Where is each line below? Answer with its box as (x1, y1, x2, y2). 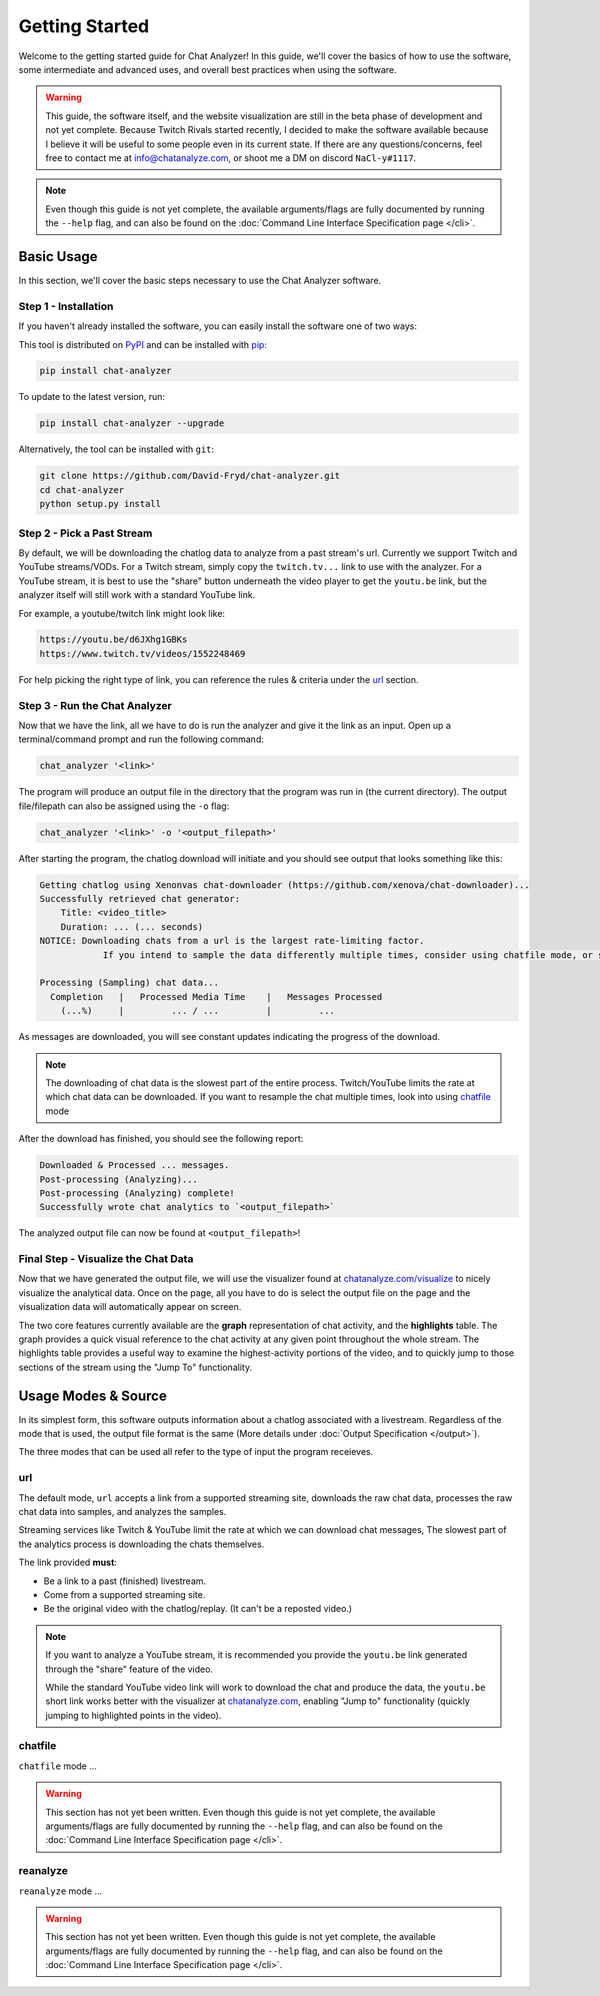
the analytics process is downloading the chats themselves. (18, 1538, 265, 1550)
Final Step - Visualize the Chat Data (18, 1252, 194, 1266)
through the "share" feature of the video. (45, 1663, 214, 1675)
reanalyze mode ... (18, 1885, 103, 1897)
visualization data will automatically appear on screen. (18, 1301, 242, 1313)
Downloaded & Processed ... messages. (39, 1160, 230, 1171)
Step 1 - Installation (18, 299, 114, 313)
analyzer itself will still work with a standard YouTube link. (18, 589, 256, 601)
